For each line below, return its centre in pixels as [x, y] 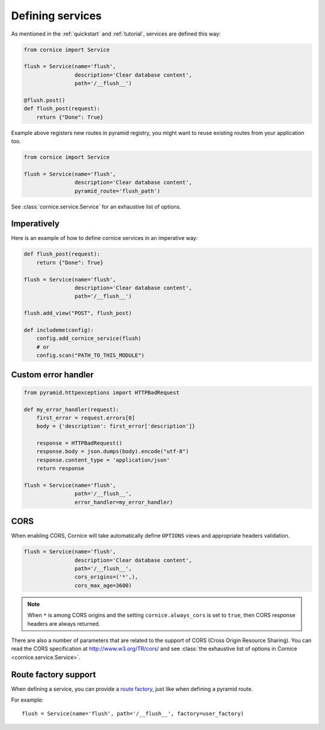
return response [60, 468]
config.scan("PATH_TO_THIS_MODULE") [90, 355]
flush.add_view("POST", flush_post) [78, 313]
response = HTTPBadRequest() [79, 443]
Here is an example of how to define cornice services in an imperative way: [104, 238]
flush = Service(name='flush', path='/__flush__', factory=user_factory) [133, 714]
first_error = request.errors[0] [86, 418]
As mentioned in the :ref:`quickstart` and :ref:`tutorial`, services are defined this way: [116, 34]
